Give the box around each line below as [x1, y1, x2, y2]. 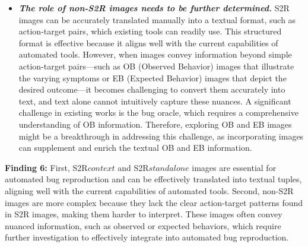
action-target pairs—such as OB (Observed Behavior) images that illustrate [18, 59, 294, 72]
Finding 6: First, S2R [5, 161, 88, 173]
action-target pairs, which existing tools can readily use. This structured [18, 25, 282, 37]
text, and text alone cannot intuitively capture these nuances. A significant [18, 94, 291, 107]
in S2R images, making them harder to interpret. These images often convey [5, 208, 282, 220]
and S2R [118, 161, 149, 173]
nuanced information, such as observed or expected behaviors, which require [5, 219, 281, 232]
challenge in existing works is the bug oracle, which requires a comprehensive [18, 106, 299, 119]
